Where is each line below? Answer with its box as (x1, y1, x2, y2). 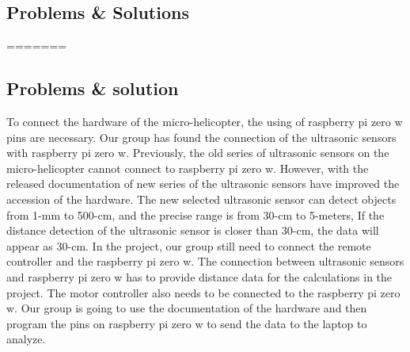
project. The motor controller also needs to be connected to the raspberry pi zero (6, 284, 401, 300)
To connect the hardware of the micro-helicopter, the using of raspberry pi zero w (6, 113, 403, 129)
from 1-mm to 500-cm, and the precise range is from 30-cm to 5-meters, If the (6, 206, 385, 223)
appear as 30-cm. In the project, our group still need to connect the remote (6, 237, 371, 254)
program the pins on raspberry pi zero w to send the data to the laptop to (6, 315, 367, 331)
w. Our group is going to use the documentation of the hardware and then (6, 300, 367, 316)
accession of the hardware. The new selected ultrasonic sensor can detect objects (6, 190, 397, 207)
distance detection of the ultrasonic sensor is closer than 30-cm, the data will (6, 222, 379, 239)
